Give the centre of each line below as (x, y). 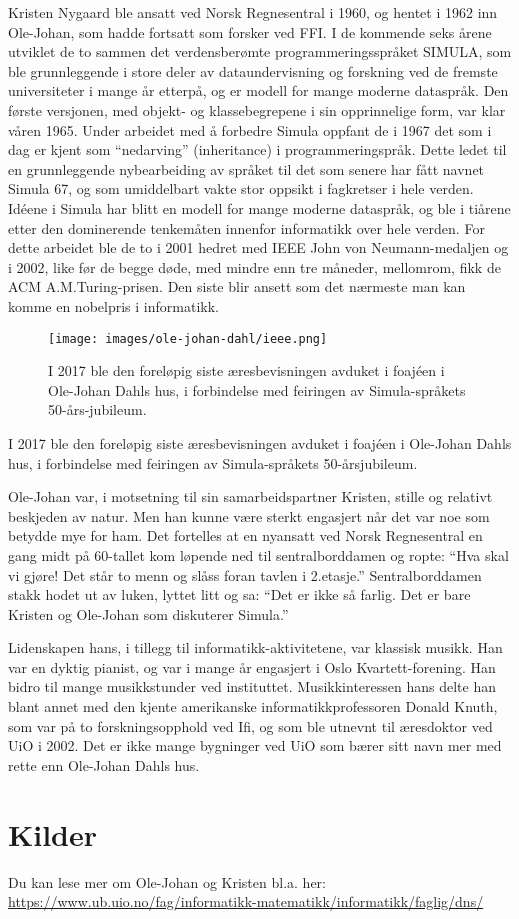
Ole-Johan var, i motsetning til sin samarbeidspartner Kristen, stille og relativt (250, 496)
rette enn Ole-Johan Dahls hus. (104, 764)
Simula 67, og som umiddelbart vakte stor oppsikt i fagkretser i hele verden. (241, 188)
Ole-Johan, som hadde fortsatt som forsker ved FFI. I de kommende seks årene (250, 31)
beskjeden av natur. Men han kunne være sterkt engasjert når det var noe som (249, 515)
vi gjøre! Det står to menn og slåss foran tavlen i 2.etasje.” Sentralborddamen (245, 574)
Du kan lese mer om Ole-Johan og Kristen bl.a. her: (167, 881)
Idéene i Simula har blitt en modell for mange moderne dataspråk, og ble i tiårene (259, 207)
